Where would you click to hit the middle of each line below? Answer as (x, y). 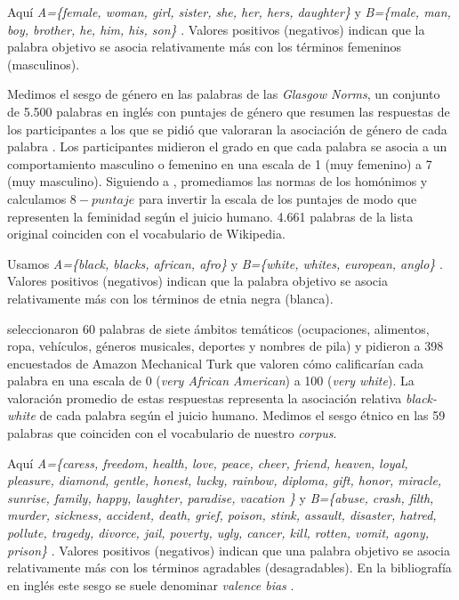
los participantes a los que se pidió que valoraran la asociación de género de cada (227, 129)
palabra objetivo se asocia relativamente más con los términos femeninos (205, 47)
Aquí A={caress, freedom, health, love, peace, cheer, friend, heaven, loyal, (208, 462)
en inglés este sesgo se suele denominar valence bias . (151, 584)
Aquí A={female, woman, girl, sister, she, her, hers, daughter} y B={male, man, (229, 12)
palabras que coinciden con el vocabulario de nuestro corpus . (172, 433)
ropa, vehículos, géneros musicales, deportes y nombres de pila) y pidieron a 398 (225, 346)
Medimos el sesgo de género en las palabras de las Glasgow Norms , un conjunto (224, 94)
